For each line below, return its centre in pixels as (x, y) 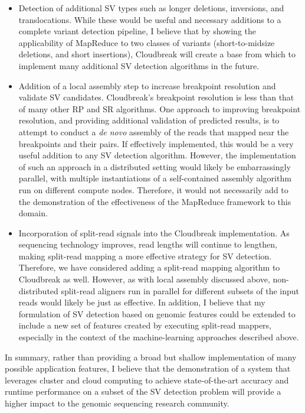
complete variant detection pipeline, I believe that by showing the (137, 31)
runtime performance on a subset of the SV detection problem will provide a (143, 391)
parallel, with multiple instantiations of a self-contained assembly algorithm (155, 178)
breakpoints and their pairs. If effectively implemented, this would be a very (156, 143)
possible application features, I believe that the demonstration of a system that (148, 368)
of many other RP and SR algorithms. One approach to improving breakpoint (160, 108)
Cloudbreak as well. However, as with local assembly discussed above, (144, 279)
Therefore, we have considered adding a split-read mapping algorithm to (149, 267)
